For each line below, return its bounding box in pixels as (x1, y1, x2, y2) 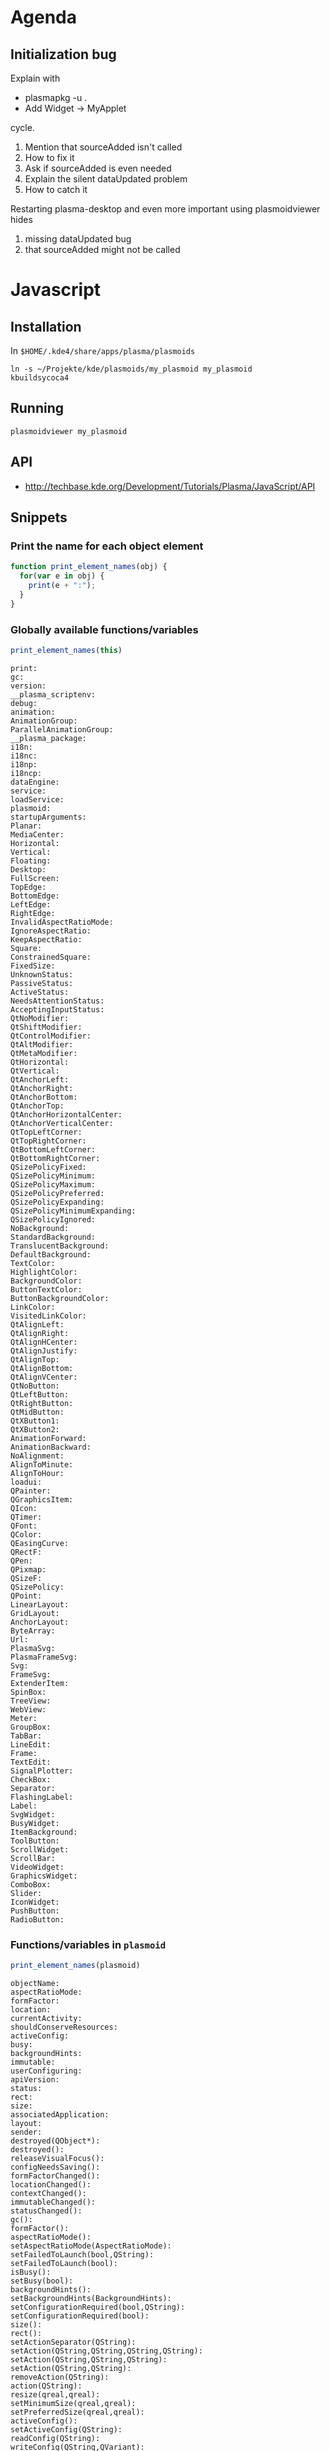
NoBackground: (10, 1223, 70, 1233)
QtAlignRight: (10, 1328, 70, 1338)
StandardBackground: (10, 1232, 97, 1242)
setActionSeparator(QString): (10, 2337, 137, 2348)
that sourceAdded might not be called (24, 244, 181, 255)
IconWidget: (10, 1897, 60, 1907)
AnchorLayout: (10, 1617, 70, 1627)
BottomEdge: (10, 891, 60, 901)
